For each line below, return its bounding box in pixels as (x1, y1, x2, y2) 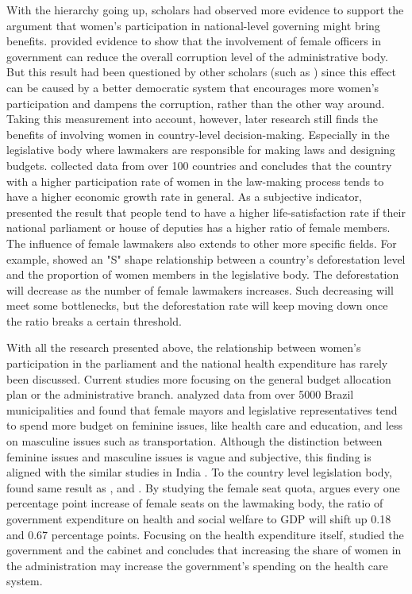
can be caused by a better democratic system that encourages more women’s (6, 79, 379, 95)
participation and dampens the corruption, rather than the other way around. (6, 94, 385, 111)
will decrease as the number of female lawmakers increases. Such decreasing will (6, 281, 394, 298)
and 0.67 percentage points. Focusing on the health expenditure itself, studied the (6, 526, 404, 542)
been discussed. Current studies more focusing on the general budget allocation (6, 370, 391, 387)
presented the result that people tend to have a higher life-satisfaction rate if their (6, 203, 406, 220)
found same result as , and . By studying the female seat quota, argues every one (6, 479, 400, 496)
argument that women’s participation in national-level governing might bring (6, 17, 380, 33)
